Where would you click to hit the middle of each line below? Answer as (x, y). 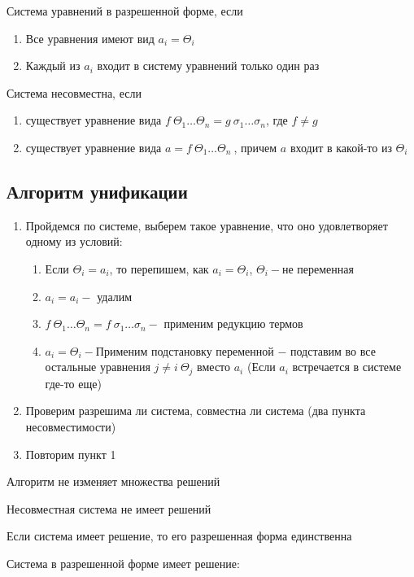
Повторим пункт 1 (71, 454)
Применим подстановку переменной (185, 350)
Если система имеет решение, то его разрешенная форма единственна (179, 536)
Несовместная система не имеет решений (109, 508)
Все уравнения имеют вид (90, 38)
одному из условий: (74, 241)
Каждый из (53, 66)
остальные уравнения (98, 367)
